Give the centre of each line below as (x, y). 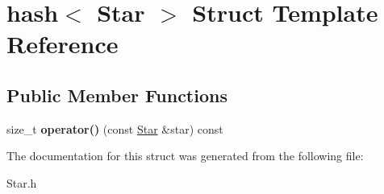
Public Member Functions (117, 95)
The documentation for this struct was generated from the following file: (185, 156)
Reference (63, 44)
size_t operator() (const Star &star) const (115, 128)
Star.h (22, 182)
